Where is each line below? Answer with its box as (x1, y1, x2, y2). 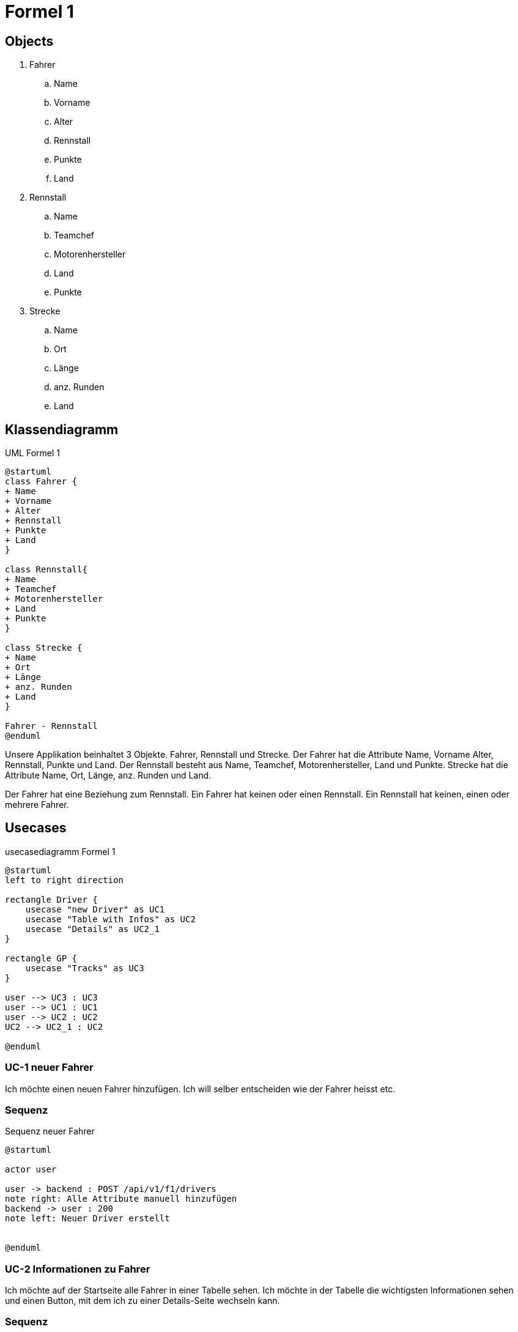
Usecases (5, 820, 67, 836)
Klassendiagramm (5, 421, 119, 437)
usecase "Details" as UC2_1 (25, 923, 160, 934)
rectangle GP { (5, 953, 78, 963)
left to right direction (5, 875, 124, 885)
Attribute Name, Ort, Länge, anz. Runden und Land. (5, 770, 212, 781)
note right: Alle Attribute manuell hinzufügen (5, 1194, 237, 1204)
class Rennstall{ (5, 564, 87, 575)
